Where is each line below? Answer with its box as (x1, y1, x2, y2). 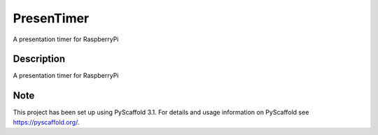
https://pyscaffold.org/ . (13, 118, 80, 126)
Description (13, 53, 66, 65)
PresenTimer (13, 10, 90, 26)
